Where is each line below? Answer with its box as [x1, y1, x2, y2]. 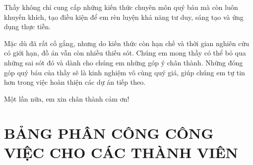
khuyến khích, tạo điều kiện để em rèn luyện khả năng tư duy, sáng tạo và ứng [4, 11, 244, 22]
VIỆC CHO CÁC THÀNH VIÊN [4, 142, 238, 162]
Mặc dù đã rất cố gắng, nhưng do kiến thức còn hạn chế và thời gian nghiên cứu [4, 38, 249, 48]
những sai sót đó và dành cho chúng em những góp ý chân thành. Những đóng [4, 57, 243, 67]
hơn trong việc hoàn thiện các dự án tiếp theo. [4, 77, 146, 87]
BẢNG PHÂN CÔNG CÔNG [4, 122, 214, 143]
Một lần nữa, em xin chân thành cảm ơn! [4, 93, 129, 104]
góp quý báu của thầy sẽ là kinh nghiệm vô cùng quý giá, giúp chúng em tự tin [4, 67, 245, 77]
